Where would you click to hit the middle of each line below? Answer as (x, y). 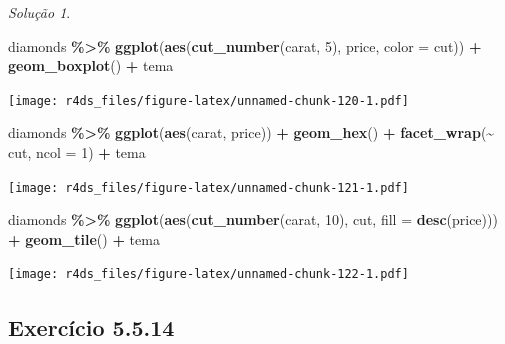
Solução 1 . (39, 12)
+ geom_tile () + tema (84, 238)
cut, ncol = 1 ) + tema (77, 152)
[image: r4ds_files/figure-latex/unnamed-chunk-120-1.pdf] (208, 100)
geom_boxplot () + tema (91, 65)
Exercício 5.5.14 (91, 326)
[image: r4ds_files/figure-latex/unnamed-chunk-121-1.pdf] (208, 187)
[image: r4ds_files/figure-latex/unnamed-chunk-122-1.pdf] (208, 274)
